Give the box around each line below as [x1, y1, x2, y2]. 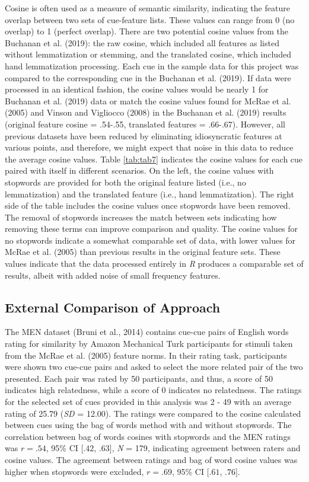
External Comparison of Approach [5, 298, 221, 316]
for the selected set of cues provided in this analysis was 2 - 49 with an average [5, 395, 292, 408]
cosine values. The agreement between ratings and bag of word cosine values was [5, 453, 298, 465]
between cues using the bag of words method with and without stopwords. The [5, 419, 292, 431]
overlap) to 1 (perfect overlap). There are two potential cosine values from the [5, 25, 288, 37]
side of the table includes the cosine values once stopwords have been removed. [5, 199, 291, 212]
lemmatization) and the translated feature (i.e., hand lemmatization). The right [5, 187, 294, 200]
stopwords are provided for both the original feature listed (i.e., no [5, 175, 246, 188]
